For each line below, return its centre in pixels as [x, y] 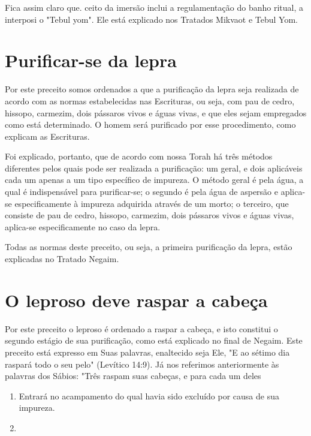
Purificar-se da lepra [91, 60]
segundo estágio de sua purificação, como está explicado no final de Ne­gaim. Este [154, 340]
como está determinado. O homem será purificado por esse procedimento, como [150, 124]
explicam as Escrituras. [47, 136]
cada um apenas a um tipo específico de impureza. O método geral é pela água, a [154, 180]
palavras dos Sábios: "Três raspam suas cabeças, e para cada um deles [133, 376]
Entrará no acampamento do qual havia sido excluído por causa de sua [149, 396]
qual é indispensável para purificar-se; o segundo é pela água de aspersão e [141, 192]
